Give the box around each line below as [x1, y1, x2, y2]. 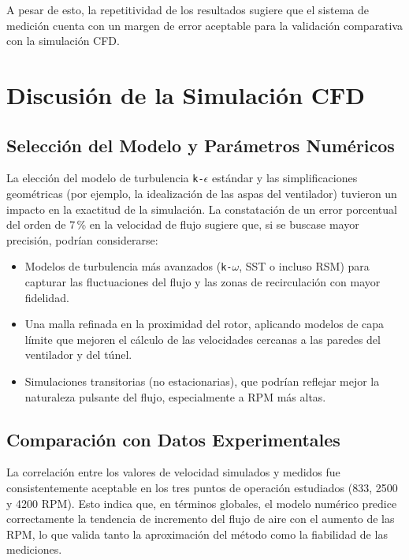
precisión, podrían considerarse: [6, 231, 158, 248]
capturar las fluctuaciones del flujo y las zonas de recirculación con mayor [24, 274, 381, 290]
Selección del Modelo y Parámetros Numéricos [6, 133, 395, 157]
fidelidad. [24, 289, 69, 305]
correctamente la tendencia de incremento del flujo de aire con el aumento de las [6, 510, 395, 527]
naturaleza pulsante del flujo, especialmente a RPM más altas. [24, 388, 326, 405]
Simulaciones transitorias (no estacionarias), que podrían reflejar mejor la [24, 373, 380, 390]
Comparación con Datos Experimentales [6, 427, 340, 451]
